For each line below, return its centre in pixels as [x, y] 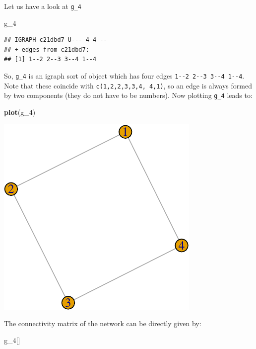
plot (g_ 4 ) [20, 112]
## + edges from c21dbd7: [47, 49]
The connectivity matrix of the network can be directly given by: [103, 323]
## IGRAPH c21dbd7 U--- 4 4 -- [56, 40]
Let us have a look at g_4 [43, 6]
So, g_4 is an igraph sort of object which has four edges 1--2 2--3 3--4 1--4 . [124, 76]
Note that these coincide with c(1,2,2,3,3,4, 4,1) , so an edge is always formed [128, 85]
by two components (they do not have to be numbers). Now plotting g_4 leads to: [128, 95]
